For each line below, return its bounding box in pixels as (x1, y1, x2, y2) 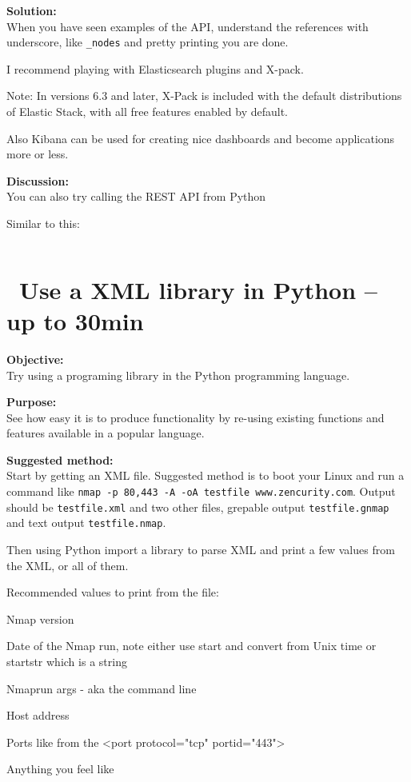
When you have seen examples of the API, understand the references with (6, 18, 369, 34)
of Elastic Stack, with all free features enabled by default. (6, 103, 289, 120)
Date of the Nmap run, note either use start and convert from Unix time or (6, 637, 377, 654)
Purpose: (6, 393, 57, 410)
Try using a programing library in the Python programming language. (6, 366, 350, 383)
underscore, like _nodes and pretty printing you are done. (6, 34, 289, 50)
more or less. (6, 146, 69, 162)
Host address (6, 707, 70, 724)
